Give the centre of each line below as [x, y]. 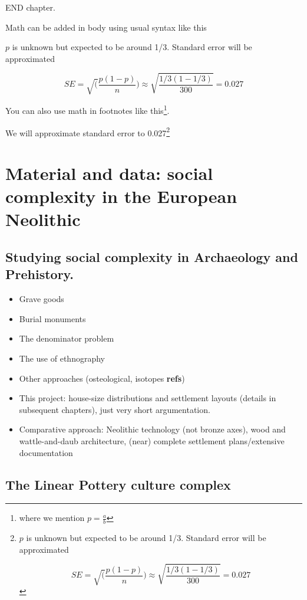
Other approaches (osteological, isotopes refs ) [102, 378]
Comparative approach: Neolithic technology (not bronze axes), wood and [152, 429]
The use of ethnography [62, 358]
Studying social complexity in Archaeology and [152, 257]
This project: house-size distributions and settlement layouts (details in [148, 398]
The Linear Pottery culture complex [118, 484]
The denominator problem [67, 338]
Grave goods [42, 299]
